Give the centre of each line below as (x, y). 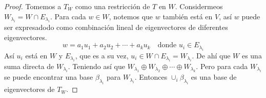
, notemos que (131, 16)
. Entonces (151, 77)
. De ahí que (211, 55)
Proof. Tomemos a (33, 6)
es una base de (214, 77)
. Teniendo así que (96, 66)
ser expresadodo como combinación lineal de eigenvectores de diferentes (116, 27)
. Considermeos (199, 6)
